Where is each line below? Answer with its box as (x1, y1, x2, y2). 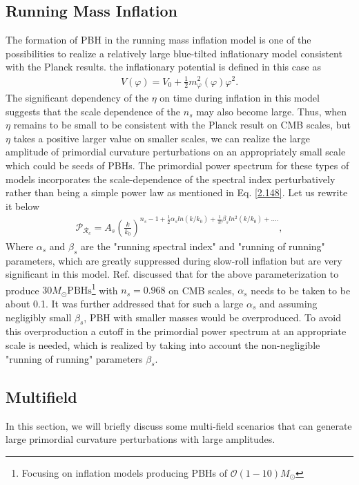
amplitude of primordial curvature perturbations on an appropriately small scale (6, 144, 346, 159)
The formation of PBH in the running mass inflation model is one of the (6, 32, 311, 47)
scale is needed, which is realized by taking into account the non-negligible (6, 338, 320, 352)
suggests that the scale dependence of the (6, 104, 181, 118)
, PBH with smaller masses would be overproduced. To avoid (84, 310, 341, 324)
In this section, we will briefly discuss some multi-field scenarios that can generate (6, 418, 352, 432)
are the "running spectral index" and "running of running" (81, 238, 325, 253)
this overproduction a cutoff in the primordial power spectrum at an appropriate (6, 324, 347, 339)
